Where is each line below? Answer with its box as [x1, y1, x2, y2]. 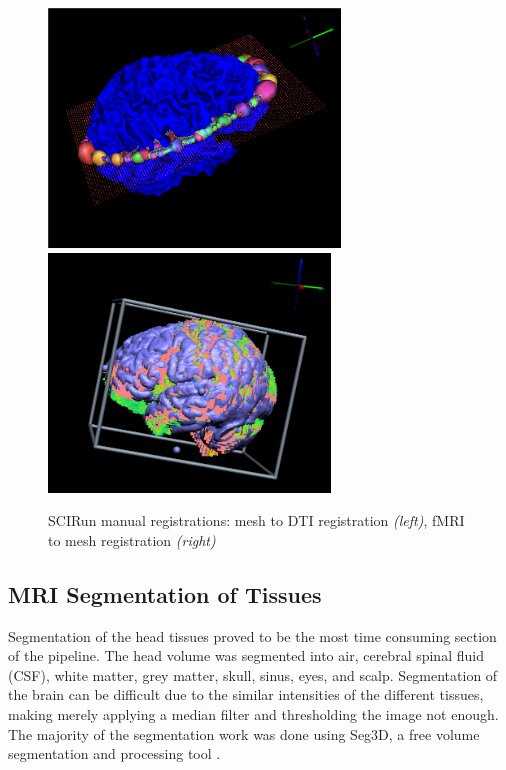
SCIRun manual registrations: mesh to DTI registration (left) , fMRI [48, 510, 465, 531]
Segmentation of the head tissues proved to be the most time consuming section [8, 625, 497, 646]
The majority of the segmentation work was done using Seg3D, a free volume [8, 723, 480, 744]
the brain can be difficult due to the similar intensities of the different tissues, [8, 684, 484, 705]
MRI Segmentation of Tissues [8, 578, 322, 609]
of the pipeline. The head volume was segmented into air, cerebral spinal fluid [8, 645, 484, 666]
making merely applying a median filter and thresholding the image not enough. [8, 703, 499, 724]
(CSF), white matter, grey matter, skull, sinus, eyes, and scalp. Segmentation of [8, 664, 498, 685]
